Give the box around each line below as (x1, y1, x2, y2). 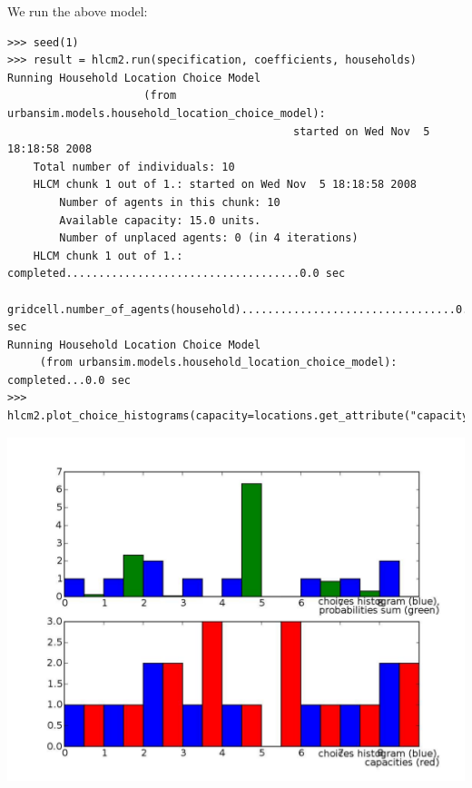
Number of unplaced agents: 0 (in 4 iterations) (59, 231, 359, 245)
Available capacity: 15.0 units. (59, 213, 261, 227)
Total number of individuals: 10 (33, 160, 235, 173)
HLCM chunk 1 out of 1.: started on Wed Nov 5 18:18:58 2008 (33, 178, 418, 192)
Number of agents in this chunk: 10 (59, 195, 280, 209)
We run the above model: (7, 2, 148, 20)
